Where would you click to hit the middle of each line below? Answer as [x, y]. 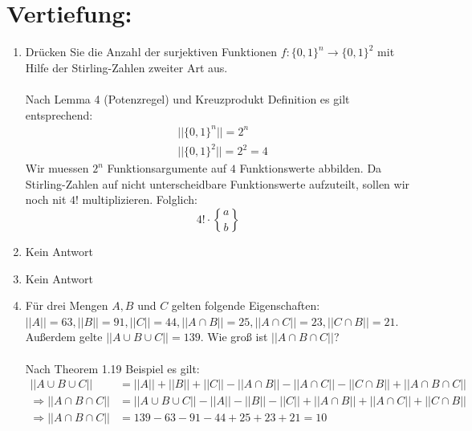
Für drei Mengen [67, 305]
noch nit [46, 199]
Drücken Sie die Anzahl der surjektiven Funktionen [151, 52]
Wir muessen [57, 168]
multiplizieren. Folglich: [140, 199]
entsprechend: [59, 114]
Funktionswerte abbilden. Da [311, 168]
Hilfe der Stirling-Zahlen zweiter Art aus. [126, 67]
